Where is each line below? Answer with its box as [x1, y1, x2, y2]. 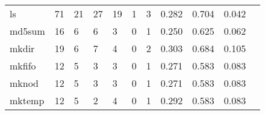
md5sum [10, 24, 45, 38]
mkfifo [10, 59, 36, 72]
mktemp [10, 93, 45, 107]
